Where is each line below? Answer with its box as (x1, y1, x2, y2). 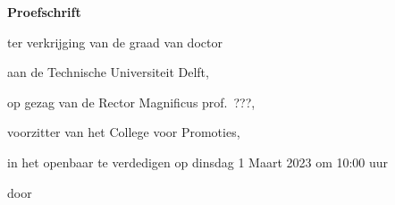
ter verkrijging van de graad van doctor (7, 32, 223, 51)
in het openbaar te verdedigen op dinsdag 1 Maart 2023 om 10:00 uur (7, 152, 389, 171)
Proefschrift (7, 3, 81, 21)
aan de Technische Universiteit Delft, (7, 63, 209, 81)
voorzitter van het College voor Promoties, (7, 123, 240, 141)
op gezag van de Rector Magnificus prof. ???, (7, 92, 256, 111)
